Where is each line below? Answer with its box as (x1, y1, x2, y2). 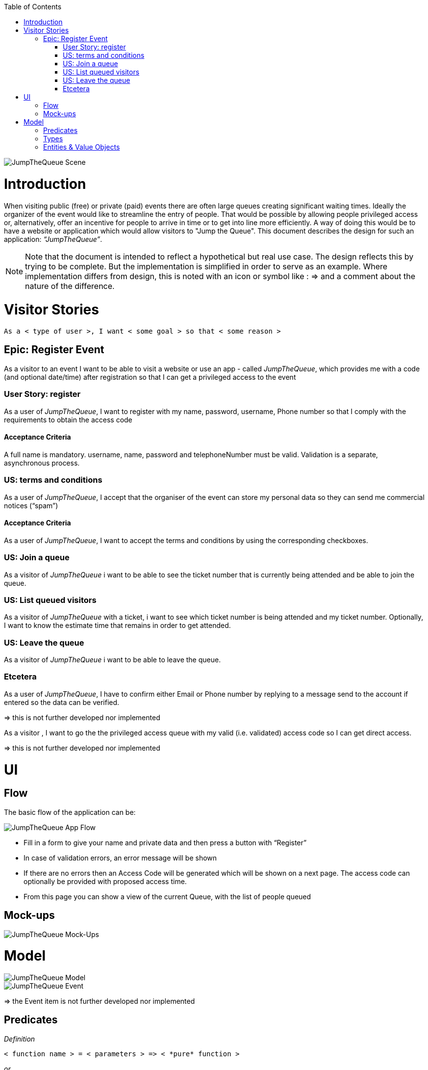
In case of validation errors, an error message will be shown (24, 853, 217, 862)
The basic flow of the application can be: (4, 808, 136, 816)
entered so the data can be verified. (4, 698, 120, 706)
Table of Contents (4, 2, 62, 11)
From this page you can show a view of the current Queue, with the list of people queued (24, 892, 311, 901)
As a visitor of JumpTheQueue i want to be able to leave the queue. (4, 655, 221, 664)
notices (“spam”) (4, 501, 58, 510)
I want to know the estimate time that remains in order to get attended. (4, 621, 231, 630)
